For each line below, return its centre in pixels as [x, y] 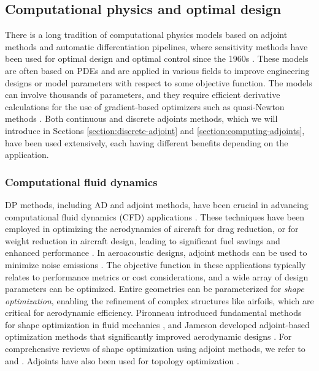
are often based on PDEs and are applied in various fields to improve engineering [157, 70]
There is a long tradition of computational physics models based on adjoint [146, 35]
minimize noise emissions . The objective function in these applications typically [156, 264]
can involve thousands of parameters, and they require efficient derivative [143, 95]
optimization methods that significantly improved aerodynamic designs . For [148, 336]
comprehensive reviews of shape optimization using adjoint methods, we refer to [155, 349]
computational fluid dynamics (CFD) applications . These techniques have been [155, 216]
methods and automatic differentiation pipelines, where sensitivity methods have [156, 46]
